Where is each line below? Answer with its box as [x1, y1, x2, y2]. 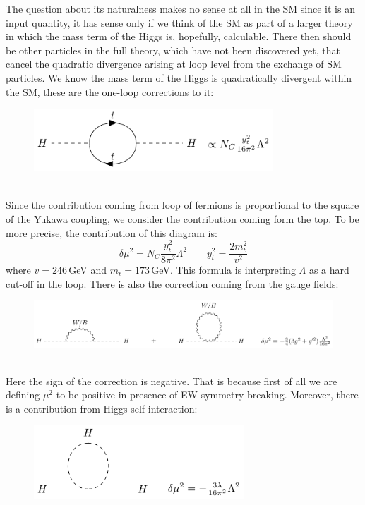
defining [6, 387, 40, 402]
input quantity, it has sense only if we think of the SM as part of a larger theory [6, 15, 353, 30]
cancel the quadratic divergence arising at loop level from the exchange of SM [6, 56, 342, 71]
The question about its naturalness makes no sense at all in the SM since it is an [6, 1, 355, 16]
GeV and [68, 262, 107, 277]
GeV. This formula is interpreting [151, 262, 296, 277]
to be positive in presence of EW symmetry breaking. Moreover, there [56, 387, 359, 402]
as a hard [309, 262, 349, 277]
